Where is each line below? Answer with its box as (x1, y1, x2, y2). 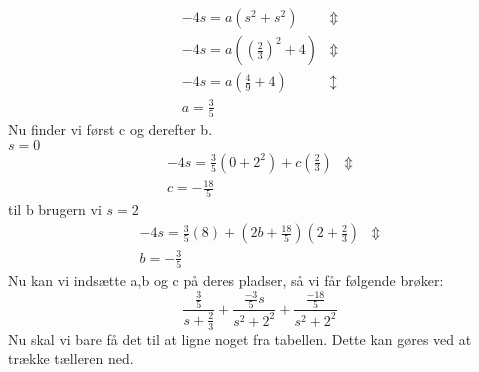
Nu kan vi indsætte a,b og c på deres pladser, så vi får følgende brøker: (8, 269, 444, 290)
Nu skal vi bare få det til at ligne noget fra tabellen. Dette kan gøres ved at (8, 328, 472, 349)
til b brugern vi (8, 199, 102, 220)
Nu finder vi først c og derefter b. (8, 118, 213, 139)
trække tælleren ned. (8, 348, 134, 369)
